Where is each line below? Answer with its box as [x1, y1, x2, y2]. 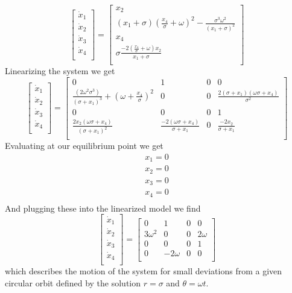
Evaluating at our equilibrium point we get [5, 139, 163, 152]
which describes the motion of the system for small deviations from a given [5, 265, 282, 277]
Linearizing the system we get [5, 65, 115, 77]
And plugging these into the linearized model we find [5, 201, 201, 214]
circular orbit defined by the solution [5, 276, 141, 289]
